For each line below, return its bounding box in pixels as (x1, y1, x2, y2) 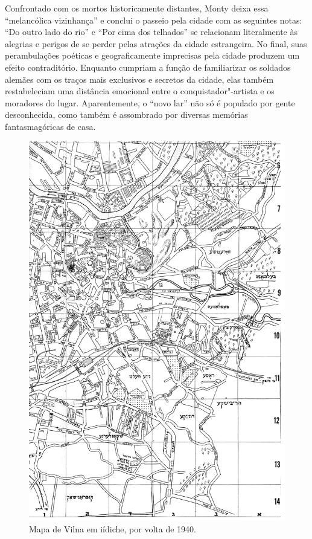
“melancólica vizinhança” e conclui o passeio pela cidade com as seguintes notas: (5, 13, 302, 26)
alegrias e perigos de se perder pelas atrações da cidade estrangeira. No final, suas (5, 37, 307, 50)
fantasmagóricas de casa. (5, 120, 96, 132)
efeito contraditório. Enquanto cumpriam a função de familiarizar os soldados (5, 60, 291, 73)
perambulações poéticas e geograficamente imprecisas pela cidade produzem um (5, 49, 300, 62)
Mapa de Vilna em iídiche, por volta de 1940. (29, 522, 196, 535)
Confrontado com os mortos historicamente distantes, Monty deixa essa (5, 2, 269, 14)
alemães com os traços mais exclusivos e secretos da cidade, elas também (5, 73, 274, 85)
